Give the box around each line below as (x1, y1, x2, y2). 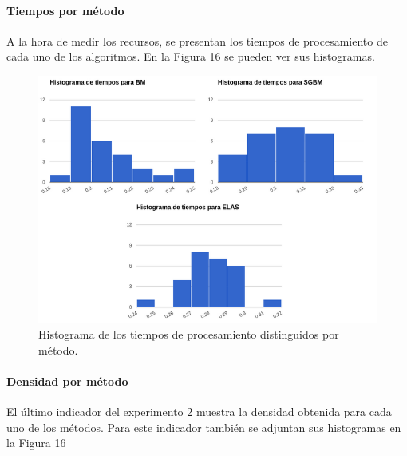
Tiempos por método (6, 2, 124, 18)
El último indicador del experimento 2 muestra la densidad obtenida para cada (6, 403, 392, 420)
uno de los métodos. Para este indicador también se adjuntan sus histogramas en (6, 418, 401, 435)
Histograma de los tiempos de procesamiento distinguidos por (38, 326, 339, 343)
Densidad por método (6, 372, 128, 389)
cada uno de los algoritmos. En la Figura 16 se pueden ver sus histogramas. (6, 48, 375, 65)
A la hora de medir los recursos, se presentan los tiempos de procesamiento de (6, 32, 388, 49)
